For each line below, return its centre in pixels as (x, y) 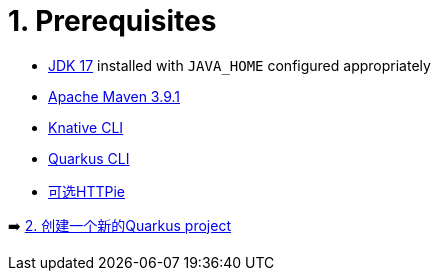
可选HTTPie (86, 191)
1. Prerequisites (112, 21)
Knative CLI (86, 127)
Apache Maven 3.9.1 (114, 96)
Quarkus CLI (89, 158)
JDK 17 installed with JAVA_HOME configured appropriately (239, 65)
